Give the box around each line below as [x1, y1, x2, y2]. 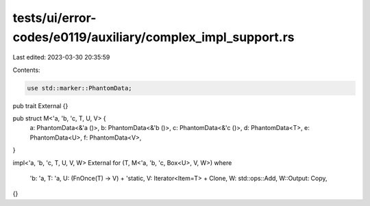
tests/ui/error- [12, 10, 97, 25]
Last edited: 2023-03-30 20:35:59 [12, 53, 110, 62]
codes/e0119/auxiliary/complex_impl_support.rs [12, 29, 295, 44]
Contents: [12, 66, 40, 74]
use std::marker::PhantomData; [27, 84, 133, 92]
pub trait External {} [12, 101, 69, 110]
